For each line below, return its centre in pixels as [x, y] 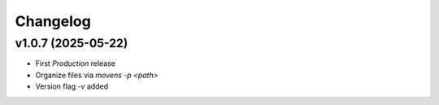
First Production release [76, 63]
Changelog [53, 21]
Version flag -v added [72, 86]
